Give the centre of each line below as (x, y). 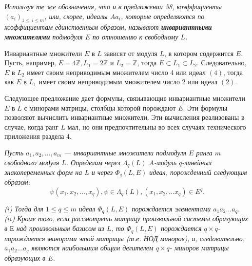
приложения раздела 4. (38, 136)
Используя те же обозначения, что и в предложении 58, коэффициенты (113, 6)
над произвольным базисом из (60, 228)
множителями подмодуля (44, 36)
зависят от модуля (131, 53)
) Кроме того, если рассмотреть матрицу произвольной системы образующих (130, 218)
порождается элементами (171, 209)
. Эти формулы (205, 107)
